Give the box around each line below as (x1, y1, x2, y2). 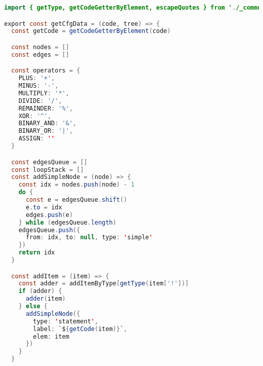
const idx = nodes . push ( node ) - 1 (18, 181, 135, 189)
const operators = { (11, 67, 80, 75)
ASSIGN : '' (18, 135, 55, 142)
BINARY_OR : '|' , (18, 127, 73, 135)
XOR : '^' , (18, 112, 52, 120)
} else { (18, 303, 48, 310)
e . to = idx (25, 203, 62, 211)
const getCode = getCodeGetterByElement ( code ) (11, 27, 171, 35)
